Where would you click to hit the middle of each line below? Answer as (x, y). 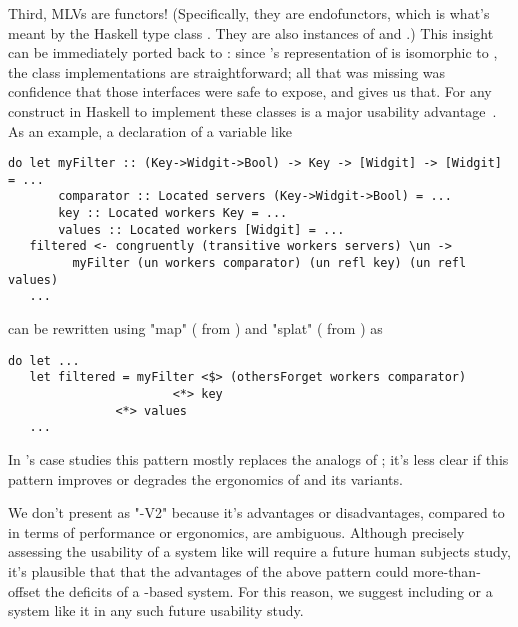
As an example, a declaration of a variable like (150, 130)
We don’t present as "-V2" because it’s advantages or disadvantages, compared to (256, 512)
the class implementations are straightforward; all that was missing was (227, 71)
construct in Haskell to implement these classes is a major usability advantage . (252, 110)
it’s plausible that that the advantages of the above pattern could (208, 570)
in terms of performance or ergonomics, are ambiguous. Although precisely (236, 531)
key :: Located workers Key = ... (173, 213)
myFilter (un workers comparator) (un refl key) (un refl (269, 263)
